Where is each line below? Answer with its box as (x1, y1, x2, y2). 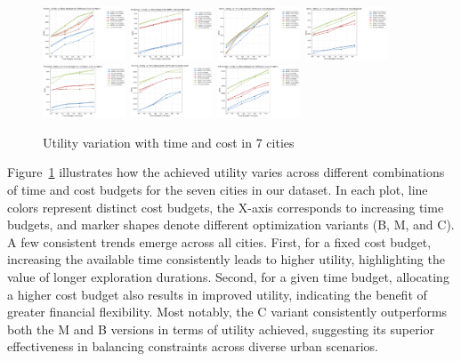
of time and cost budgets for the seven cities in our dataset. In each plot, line (7, 180, 428, 198)
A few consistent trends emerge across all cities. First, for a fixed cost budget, (7, 232, 432, 251)
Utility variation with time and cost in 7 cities (43, 132, 295, 151)
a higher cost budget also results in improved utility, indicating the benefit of (7, 285, 427, 303)
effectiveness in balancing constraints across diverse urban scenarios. (7, 337, 378, 356)
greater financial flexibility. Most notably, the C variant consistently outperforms (7, 302, 448, 321)
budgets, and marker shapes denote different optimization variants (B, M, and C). (7, 215, 455, 234)
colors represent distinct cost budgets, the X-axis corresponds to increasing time (7, 197, 444, 216)
